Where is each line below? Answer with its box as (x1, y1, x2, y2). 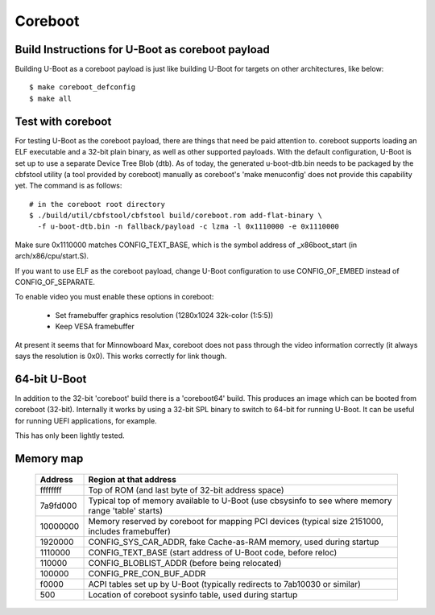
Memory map (14, 452, 84, 465)
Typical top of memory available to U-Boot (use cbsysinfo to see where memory (88, 495, 392, 506)
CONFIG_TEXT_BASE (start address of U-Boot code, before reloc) (88, 547, 338, 559)
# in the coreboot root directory (29, 200, 165, 208)
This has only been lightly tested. (14, 431, 125, 440)
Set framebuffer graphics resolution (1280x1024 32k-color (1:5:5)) (55, 310, 274, 320)
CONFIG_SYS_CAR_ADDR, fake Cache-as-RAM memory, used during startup (88, 536, 379, 547)
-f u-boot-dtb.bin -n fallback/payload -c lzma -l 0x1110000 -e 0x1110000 (37, 222, 340, 231)
